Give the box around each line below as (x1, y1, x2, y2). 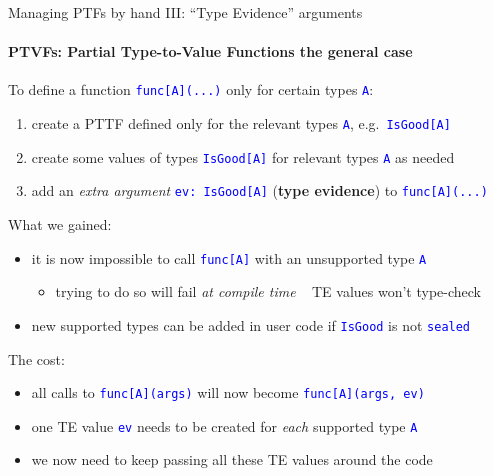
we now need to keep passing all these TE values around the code (31, 449, 433, 470)
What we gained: (8, 214, 112, 235)
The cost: (8, 348, 65, 369)
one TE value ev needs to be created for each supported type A (31, 415, 418, 436)
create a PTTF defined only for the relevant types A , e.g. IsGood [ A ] (31, 113, 451, 134)
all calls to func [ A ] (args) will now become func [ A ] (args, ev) (31, 382, 425, 403)
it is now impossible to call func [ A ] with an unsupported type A (31, 247, 427, 268)
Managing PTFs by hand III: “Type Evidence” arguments (8, 2, 363, 22)
